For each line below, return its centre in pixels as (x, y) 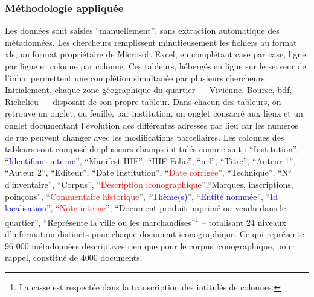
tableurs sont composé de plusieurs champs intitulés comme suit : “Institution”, (152, 149)
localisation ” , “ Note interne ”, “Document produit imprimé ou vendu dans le (146, 208)
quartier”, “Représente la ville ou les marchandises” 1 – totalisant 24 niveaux (146, 221)
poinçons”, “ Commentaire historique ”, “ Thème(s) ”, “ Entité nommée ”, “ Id (142, 196)
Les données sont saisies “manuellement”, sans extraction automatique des (142, 30)
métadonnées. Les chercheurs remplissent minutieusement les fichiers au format (151, 42)
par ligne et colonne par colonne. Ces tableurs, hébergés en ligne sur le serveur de (155, 66)
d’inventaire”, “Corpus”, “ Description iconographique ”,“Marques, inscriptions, (149, 184)
